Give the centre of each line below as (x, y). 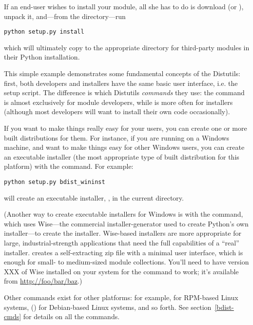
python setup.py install (44, 32)
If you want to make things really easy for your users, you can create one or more (126, 128)
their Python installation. (42, 57)
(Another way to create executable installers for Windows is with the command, (124, 214)
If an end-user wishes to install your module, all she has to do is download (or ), (124, 6)
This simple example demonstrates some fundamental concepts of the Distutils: (122, 73)
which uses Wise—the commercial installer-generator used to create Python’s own (126, 223)
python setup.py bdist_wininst (55, 182)
